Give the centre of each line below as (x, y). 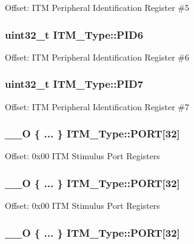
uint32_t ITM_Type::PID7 (74, 84)
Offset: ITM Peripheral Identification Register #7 (97, 106)
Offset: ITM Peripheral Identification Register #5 (97, 7)
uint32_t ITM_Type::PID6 (74, 34)
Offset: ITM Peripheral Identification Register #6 (97, 57)
